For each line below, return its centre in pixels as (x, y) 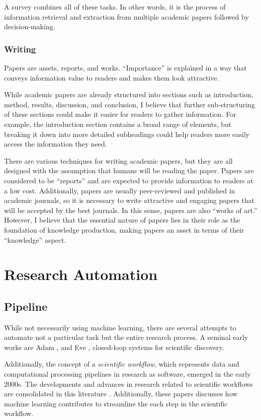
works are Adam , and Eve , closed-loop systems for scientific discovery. (114, 347)
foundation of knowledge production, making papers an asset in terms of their (124, 229)
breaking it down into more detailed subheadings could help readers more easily (127, 134)
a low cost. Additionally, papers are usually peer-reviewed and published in (120, 190)
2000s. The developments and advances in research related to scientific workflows (128, 383)
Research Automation (81, 274)
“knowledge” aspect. (35, 239)
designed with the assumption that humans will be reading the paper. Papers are (129, 170)
